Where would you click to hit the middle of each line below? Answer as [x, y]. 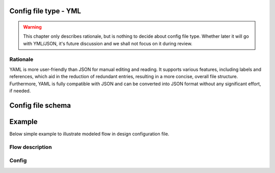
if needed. [20, 91]
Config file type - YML [45, 11]
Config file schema [40, 105]
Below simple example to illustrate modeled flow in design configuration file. [89, 134]
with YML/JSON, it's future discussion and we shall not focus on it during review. [108, 43]
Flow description [31, 147]
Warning [32, 27]
